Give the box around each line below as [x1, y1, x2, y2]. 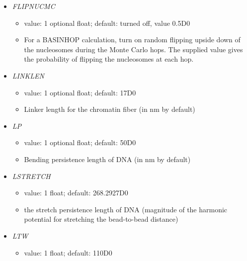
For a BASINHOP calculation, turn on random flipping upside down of [24, 34, 241, 45]
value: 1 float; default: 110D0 [24, 247, 112, 258]
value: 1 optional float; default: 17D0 [24, 87, 136, 97]
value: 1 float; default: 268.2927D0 [24, 187, 128, 198]
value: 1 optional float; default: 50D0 [24, 137, 136, 148]
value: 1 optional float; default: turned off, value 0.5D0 [24, 17, 190, 28]
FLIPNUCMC [12, 1, 55, 11]
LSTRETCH [12, 171, 51, 181]
